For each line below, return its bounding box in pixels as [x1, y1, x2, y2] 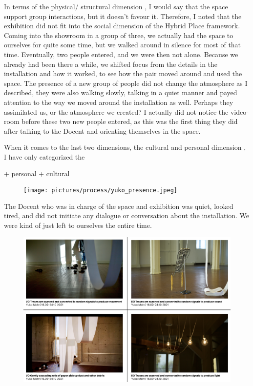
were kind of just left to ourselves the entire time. [4, 220, 152, 230]
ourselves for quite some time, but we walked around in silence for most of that [4, 40, 241, 50]
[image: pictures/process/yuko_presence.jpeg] [23, 187, 177, 194]
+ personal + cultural [4, 168, 70, 178]
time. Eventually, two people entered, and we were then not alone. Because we [4, 49, 238, 59]
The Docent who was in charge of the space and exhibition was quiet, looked [4, 201, 233, 211]
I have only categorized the [4, 151, 85, 162]
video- [230, 106, 249, 117]
